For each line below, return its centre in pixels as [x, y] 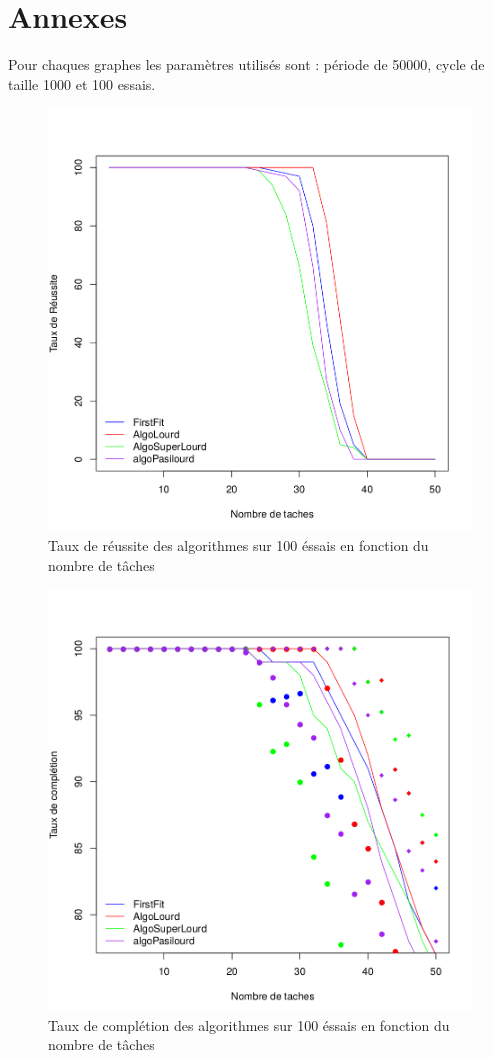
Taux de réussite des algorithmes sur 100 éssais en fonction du [238, 545]
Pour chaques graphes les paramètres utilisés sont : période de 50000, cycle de [246, 64]
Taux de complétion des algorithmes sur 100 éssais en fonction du [249, 1024]
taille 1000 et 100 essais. [82, 83]
